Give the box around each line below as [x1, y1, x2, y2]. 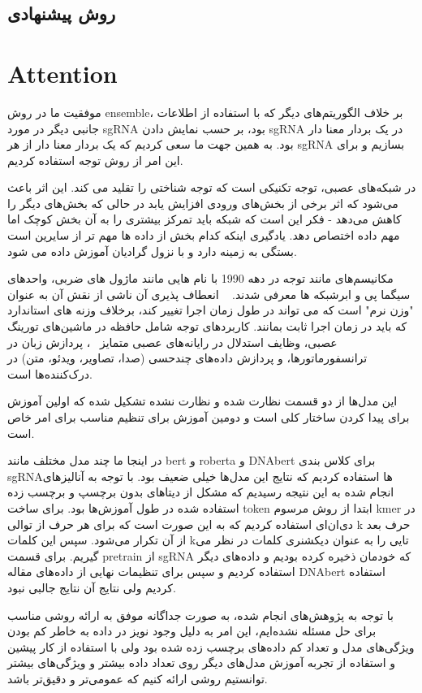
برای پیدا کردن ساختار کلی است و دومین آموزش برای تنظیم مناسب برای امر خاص [7, 409, 410, 425]
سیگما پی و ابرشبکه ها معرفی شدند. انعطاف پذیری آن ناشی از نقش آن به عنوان [7, 285, 411, 302]
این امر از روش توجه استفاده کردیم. [7, 151, 183, 168]
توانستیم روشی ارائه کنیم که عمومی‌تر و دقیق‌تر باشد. [7, 669, 268, 687]
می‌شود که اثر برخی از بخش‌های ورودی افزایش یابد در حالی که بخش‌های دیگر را [7, 194, 398, 211]
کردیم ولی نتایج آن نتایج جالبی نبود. [7, 578, 176, 596]
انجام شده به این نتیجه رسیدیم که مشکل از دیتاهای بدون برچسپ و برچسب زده [7, 483, 394, 500]
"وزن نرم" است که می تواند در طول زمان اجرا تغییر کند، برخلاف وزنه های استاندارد [7, 301, 414, 318]
